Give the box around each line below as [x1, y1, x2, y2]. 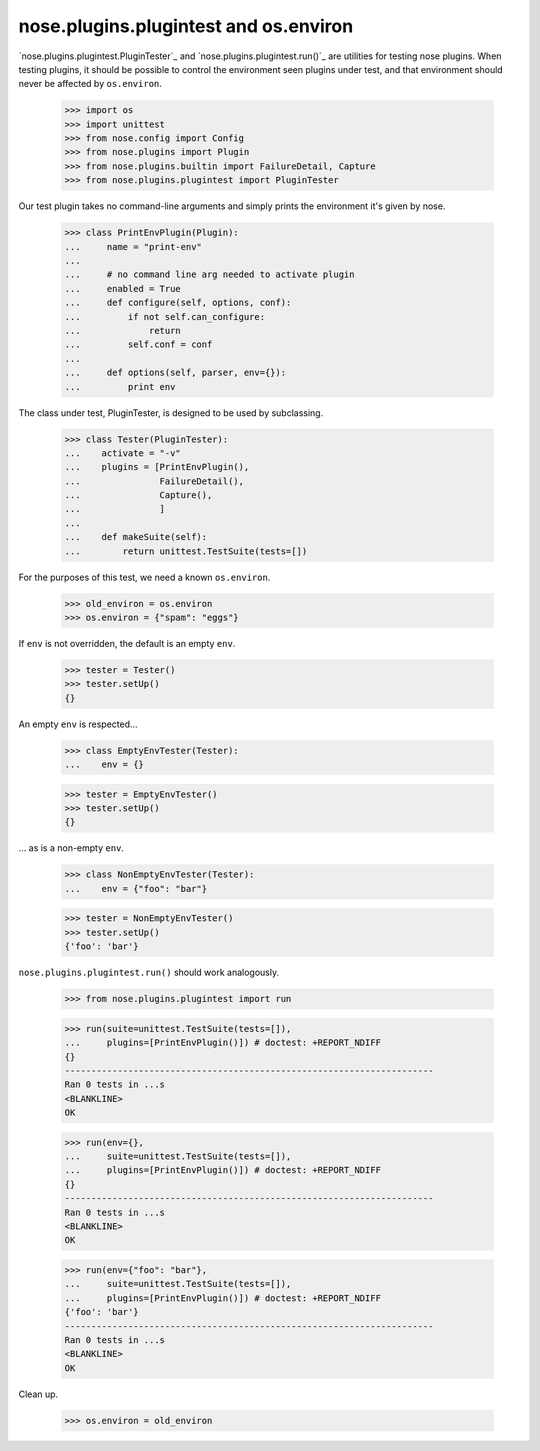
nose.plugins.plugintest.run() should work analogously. [18, 966, 280, 979]
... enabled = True [64, 283, 182, 294]
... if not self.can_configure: [64, 311, 265, 322]
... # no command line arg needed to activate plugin [64, 269, 355, 280]
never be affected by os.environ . [18, 78, 162, 90]
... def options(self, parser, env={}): [64, 367, 287, 379]
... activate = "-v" [64, 447, 182, 459]
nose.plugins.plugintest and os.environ [18, 15, 354, 37]
